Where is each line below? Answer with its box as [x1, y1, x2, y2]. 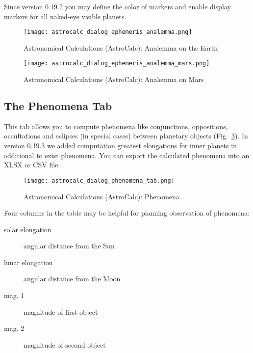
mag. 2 [4, 323, 25, 333]
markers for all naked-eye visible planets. [4, 11, 126, 21]
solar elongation [4, 224, 51, 234]
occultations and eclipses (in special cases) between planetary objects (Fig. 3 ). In [4, 131, 248, 141]
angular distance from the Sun [24, 241, 115, 251]
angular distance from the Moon [24, 273, 121, 284]
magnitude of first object [24, 306, 98, 317]
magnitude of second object [24, 339, 106, 350]
